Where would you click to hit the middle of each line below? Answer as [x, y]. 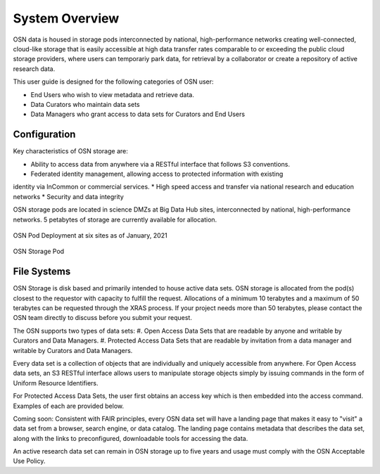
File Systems [42, 272]
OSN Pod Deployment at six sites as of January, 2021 [90, 235]
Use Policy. [29, 461]
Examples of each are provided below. [69, 406]
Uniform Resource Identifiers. [56, 383]
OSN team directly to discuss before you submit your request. [103, 318]
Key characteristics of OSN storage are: [70, 151]
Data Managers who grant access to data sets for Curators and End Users [138, 114]
